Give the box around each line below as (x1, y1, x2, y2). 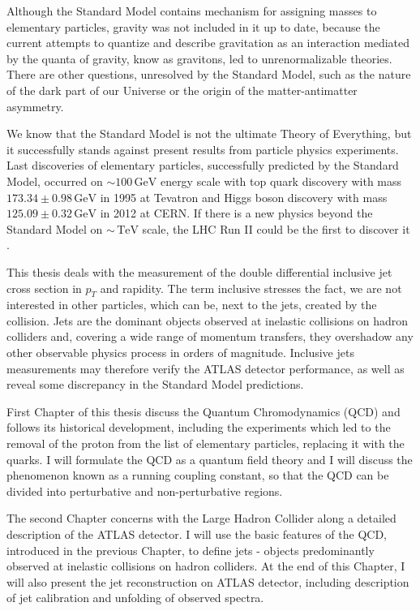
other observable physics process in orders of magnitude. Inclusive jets (6, 344, 354, 361)
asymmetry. (6, 97, 64, 114)
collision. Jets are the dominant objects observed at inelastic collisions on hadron (6, 312, 409, 329)
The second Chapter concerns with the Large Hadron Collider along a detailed (6, 510, 396, 527)
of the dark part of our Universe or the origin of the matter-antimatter (6, 81, 358, 98)
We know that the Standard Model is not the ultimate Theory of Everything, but (6, 125, 412, 142)
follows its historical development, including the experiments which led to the (6, 419, 391, 436)
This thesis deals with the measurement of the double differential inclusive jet (6, 263, 392, 280)
